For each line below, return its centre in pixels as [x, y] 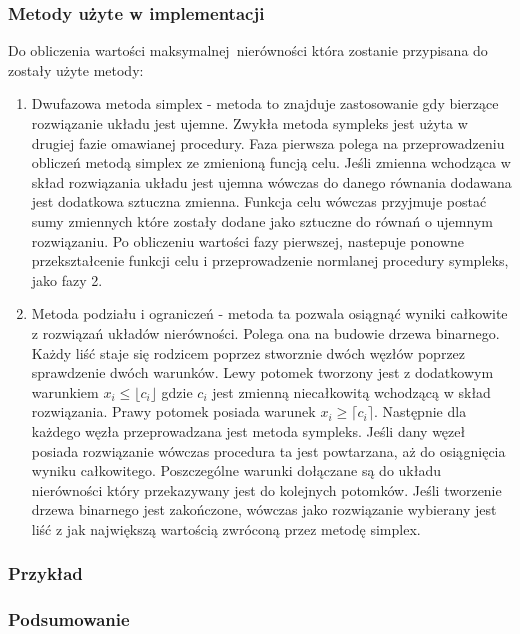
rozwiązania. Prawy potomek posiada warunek [173, 411]
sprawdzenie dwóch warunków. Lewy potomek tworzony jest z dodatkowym [262, 372]
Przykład [45, 573]
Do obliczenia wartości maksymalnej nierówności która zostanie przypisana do [248, 50]
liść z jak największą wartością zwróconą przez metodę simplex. [226, 528]
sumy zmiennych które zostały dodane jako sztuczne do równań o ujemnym [262, 220]
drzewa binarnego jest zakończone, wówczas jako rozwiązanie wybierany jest [264, 509]
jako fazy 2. [67, 279]
